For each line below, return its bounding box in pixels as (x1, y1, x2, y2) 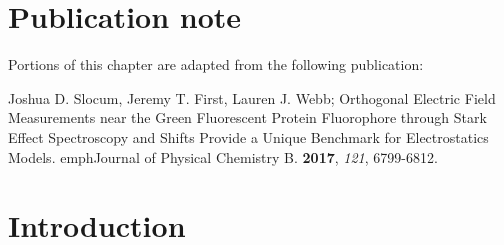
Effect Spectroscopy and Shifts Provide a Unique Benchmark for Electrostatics (8, 126, 489, 147)
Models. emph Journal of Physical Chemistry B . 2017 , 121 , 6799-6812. (8, 146, 438, 167)
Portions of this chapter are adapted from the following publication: (8, 54, 424, 75)
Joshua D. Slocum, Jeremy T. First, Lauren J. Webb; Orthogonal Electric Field (8, 87, 496, 108)
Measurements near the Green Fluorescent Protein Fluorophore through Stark (8, 107, 487, 128)
